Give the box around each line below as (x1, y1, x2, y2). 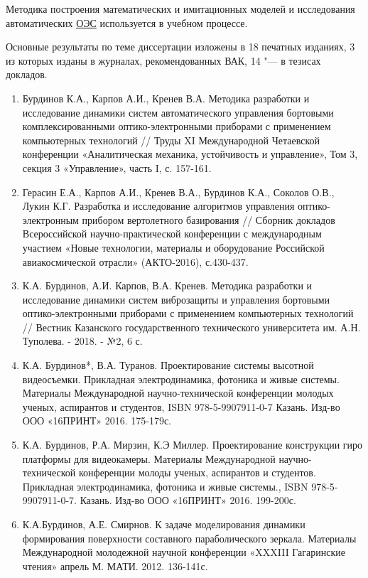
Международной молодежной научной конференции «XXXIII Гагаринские (22, 545, 345, 560)
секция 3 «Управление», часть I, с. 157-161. (22, 160, 212, 175)
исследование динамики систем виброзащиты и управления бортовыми (22, 291, 330, 306)
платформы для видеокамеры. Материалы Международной (22, 451, 276, 466)
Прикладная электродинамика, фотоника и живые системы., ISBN (22, 478, 308, 493)
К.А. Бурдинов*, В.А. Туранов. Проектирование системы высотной (22, 358, 314, 373)
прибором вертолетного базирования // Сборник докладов (82, 212, 335, 227)
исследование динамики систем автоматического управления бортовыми (22, 105, 334, 119)
